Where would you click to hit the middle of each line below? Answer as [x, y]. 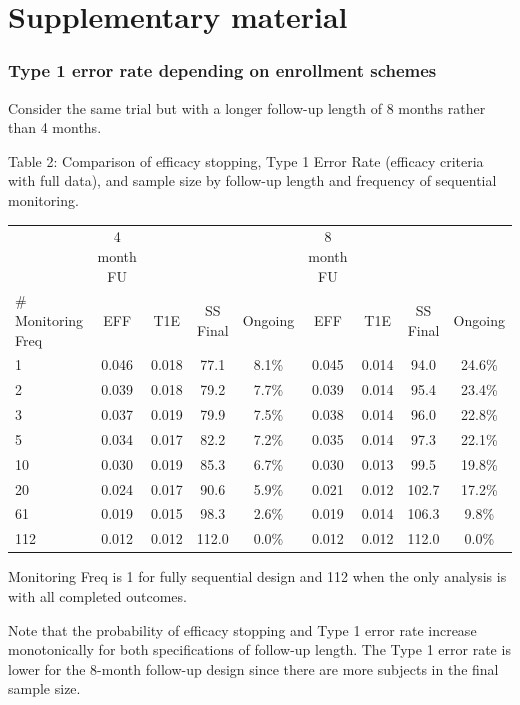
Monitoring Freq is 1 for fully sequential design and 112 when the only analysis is [257, 576]
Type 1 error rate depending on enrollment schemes [222, 70]
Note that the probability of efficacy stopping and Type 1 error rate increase [242, 629]
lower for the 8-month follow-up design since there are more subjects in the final [253, 668]
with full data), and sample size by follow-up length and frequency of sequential [252, 180]
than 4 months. [55, 127]
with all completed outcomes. [97, 595]
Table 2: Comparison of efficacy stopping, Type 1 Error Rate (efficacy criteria [246, 160]
